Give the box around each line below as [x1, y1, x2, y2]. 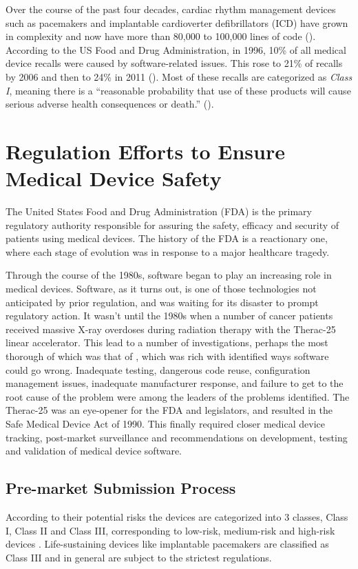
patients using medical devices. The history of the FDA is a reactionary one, [6, 231, 328, 246]
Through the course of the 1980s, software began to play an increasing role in [6, 268, 332, 282]
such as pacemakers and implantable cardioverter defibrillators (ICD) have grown [6, 15, 348, 30]
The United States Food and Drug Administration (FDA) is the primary [6, 204, 312, 219]
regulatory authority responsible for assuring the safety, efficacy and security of [6, 217, 339, 232]
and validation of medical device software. [6, 443, 182, 458]
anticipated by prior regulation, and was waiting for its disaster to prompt [6, 295, 319, 309]
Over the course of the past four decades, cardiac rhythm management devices [6, 2, 336, 16]
